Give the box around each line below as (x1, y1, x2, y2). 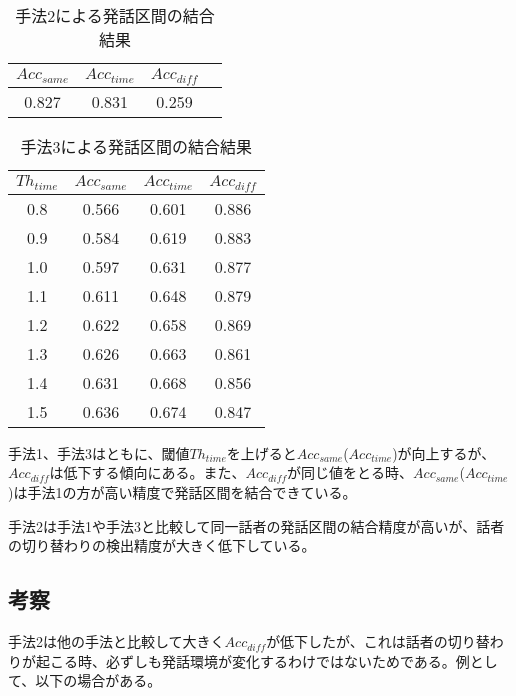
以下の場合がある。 (35, 670, 162, 691)
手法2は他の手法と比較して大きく (8, 631, 225, 652)
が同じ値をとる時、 (287, 462, 414, 483)
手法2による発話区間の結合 (15, 4, 215, 27)
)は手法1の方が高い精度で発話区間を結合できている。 (8, 482, 357, 503)
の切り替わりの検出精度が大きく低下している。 (8, 535, 316, 556)
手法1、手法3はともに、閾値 (8, 442, 190, 463)
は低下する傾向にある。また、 (49, 462, 246, 483)
